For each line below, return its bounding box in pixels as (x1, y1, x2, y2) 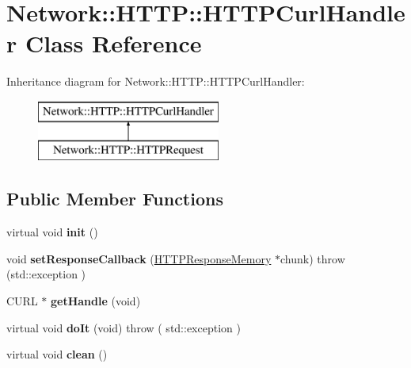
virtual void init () (6, 224, 98, 240)
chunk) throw (280, 250, 345, 266)
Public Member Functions (6, 186, 223, 211)
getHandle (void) (51, 293, 141, 309)
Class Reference (25, 27, 202, 59)
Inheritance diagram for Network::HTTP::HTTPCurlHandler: (6, 73, 305, 90)
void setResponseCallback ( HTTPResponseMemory (6, 250, 272, 266)
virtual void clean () (6, 346, 108, 362)
